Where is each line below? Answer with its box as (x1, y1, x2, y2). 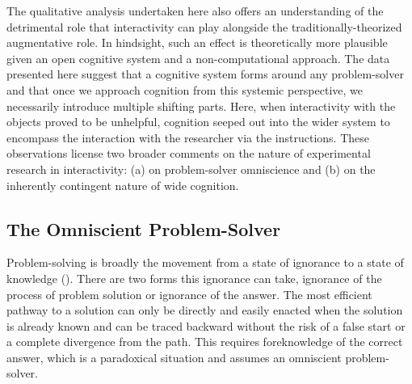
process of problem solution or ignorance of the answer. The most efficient (6, 285, 372, 302)
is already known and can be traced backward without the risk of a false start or (6, 317, 406, 334)
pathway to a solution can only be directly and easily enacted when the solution (6, 302, 403, 319)
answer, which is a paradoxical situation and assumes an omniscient (6, 348, 342, 365)
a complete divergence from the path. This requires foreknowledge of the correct (6, 333, 403, 350)
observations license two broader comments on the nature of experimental (6, 145, 371, 162)
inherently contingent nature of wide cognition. (6, 176, 239, 193)
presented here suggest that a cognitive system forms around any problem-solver (6, 65, 404, 82)
